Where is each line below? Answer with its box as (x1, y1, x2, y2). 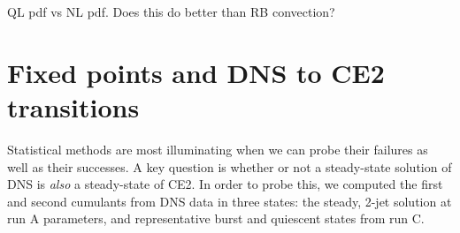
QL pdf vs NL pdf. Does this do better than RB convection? (7, 3, 335, 20)
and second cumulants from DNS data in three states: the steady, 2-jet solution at (7, 192, 452, 210)
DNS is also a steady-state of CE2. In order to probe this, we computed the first (7, 175, 443, 193)
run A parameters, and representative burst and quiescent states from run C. (7, 209, 425, 228)
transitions (7, 88, 140, 124)
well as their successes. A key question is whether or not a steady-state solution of (7, 157, 452, 176)
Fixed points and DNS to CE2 (7, 54, 385, 90)
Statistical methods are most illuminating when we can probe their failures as (7, 139, 428, 158)
